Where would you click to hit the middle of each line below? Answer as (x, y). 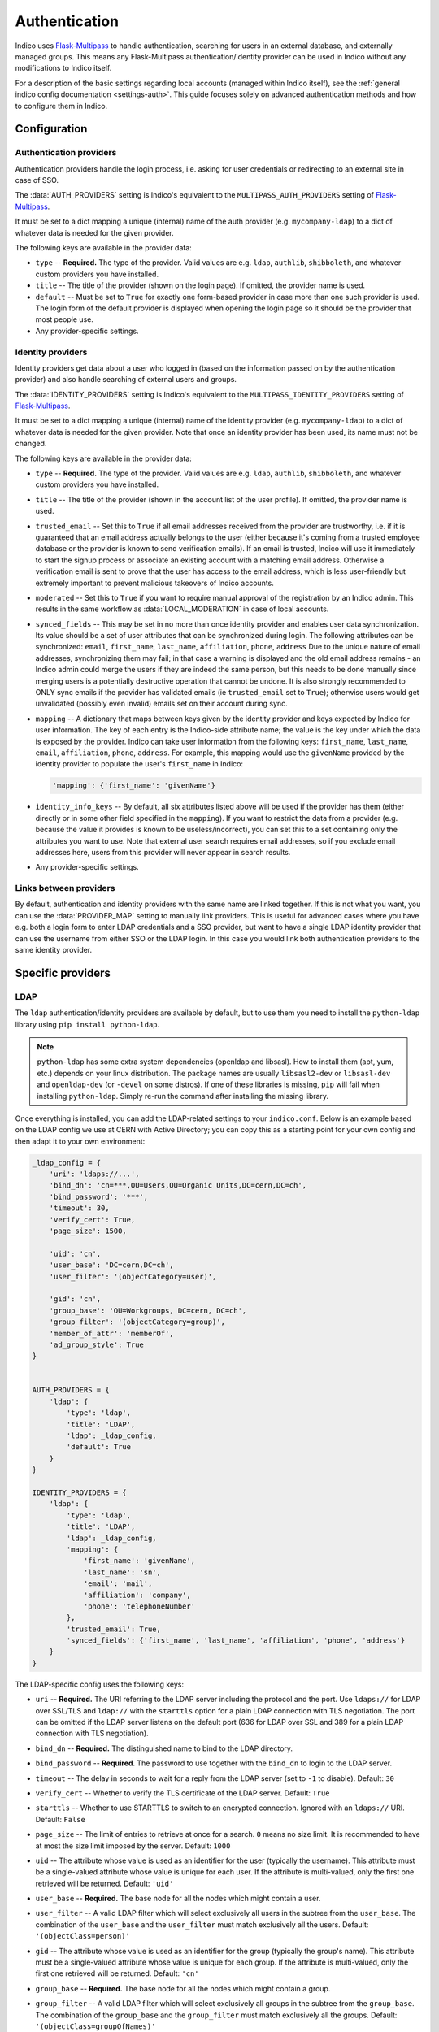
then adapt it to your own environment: (80, 1141)
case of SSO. (37, 180)
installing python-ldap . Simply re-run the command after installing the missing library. (183, 1096)
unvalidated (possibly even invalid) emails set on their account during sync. (161, 704)
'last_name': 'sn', (122, 1572)
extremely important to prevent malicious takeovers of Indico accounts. (154, 583)
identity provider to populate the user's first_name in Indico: (139, 764)
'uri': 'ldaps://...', (94, 1174)
